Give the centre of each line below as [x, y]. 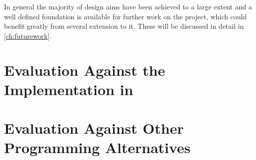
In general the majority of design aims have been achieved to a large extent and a [128, 6]
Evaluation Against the [85, 70]
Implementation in [69, 89]
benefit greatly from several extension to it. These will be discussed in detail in [124, 26]
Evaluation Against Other [94, 128]
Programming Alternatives [97, 147]
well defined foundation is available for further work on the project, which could [126, 16]
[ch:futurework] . [28, 35]
